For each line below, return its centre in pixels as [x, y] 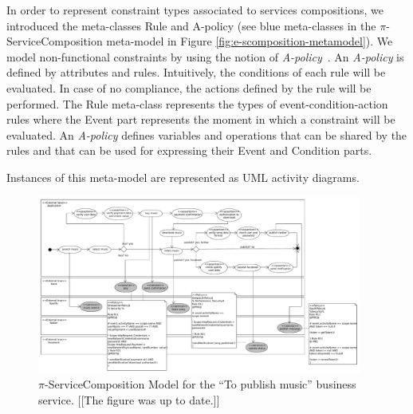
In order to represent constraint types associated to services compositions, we [195, 10]
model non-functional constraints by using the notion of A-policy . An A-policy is [205, 56]
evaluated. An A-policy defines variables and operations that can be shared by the [207, 134]
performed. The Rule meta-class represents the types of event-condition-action [197, 103]
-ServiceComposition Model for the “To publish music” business [200, 384]
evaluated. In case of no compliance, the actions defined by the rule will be [189, 87]
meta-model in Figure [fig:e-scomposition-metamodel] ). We [250, 41]
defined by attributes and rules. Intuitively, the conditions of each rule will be [196, 72]
